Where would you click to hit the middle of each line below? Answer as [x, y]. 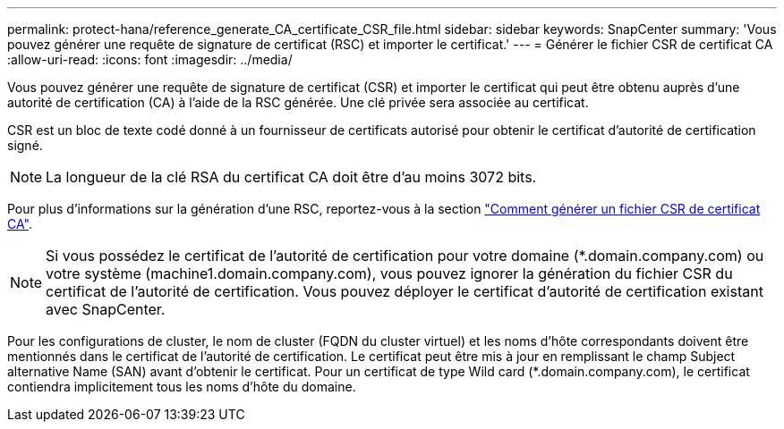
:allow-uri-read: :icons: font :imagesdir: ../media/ [150, 59]
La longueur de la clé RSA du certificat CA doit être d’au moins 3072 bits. [291, 177]
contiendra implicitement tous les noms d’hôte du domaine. [182, 387]
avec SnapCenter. [106, 309]
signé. [25, 145]
